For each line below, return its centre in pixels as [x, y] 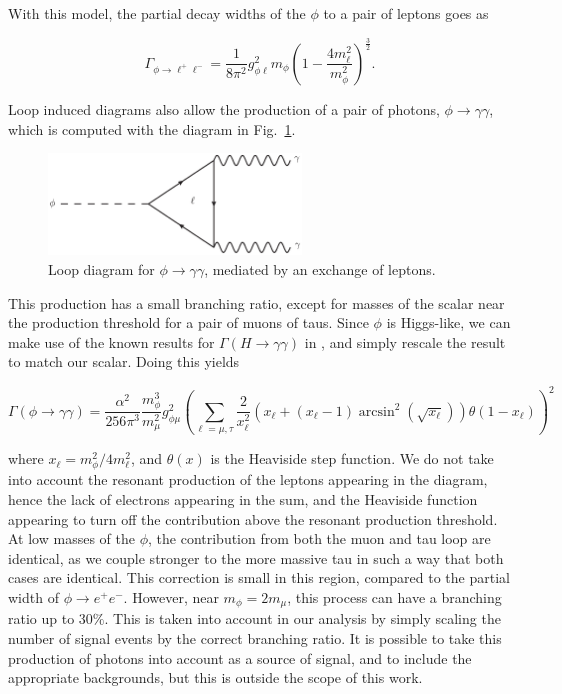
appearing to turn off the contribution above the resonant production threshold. [253, 518]
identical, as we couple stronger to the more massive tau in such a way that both [256, 557]
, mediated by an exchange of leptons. [320, 269]
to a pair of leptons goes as [406, 13]
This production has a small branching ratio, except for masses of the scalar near [256, 302]
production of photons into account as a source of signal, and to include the [240, 657]
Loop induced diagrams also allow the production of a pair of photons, [224, 108]
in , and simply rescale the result [405, 341]
